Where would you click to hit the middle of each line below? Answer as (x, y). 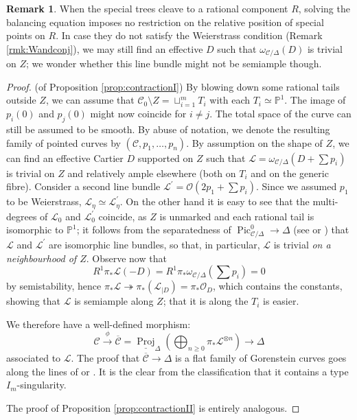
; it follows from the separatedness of (154, 230)
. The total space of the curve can (280, 114)
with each (230, 100)
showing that (34, 301)
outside (21, 100)
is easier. (281, 301)
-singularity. (42, 385)
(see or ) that (321, 230)
